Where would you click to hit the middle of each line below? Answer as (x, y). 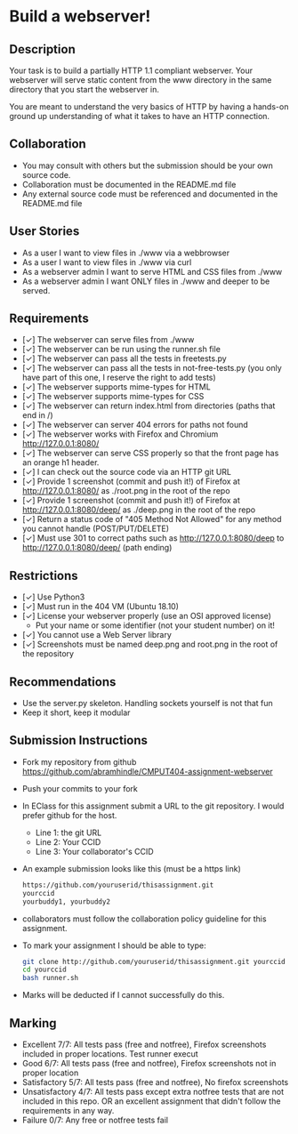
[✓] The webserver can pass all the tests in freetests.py (124, 358)
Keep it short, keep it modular (76, 712)
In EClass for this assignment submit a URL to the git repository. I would (153, 806)
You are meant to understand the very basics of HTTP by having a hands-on (149, 107)
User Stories (44, 232)
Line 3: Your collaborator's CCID (94, 851)
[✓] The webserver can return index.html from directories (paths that (149, 406)
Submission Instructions (79, 740)
